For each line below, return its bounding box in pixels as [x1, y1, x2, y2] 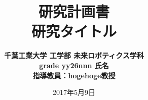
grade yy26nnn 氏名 [39, 60, 109, 70]
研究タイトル [31, 21, 117, 41]
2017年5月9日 [53, 87, 95, 97]
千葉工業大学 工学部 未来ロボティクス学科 [4, 50, 144, 61]
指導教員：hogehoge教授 [32, 70, 116, 80]
